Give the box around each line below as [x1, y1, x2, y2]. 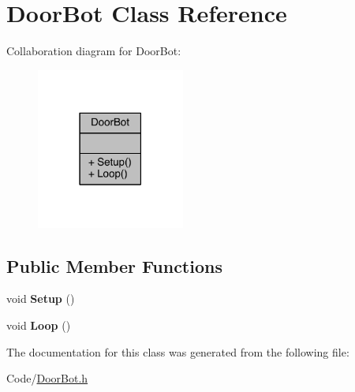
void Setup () [6, 290, 75, 307]
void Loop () [6, 317, 71, 334]
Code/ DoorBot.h [6, 370, 88, 386]
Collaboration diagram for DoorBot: [6, 43, 181, 59]
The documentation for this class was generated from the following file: [6, 343, 349, 360]
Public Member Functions [6, 253, 222, 278]
